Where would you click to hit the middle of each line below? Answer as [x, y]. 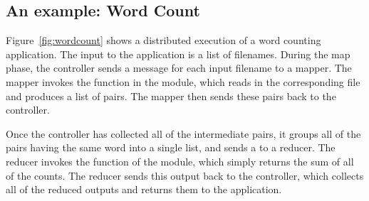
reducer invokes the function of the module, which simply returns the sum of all [180, 161]
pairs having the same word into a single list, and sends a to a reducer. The [171, 147]
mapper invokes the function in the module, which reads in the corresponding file [183, 81]
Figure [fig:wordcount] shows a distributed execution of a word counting [163, 40]
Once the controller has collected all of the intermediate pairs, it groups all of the [183, 133]
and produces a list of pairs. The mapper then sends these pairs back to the [171, 96]
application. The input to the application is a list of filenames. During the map [178, 54]
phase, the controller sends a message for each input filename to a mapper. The [179, 68]
